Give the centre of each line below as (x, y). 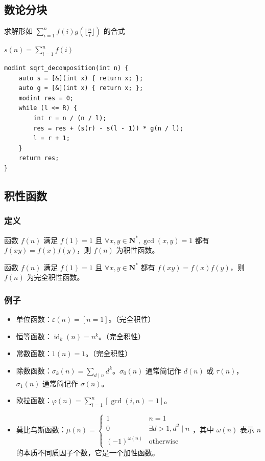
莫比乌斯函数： (41, 430)
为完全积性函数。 (55, 277)
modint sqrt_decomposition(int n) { (66, 68)
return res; (39, 158)
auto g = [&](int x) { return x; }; (81, 88)
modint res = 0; (46, 98)
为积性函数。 (138, 250)
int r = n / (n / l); (70, 118)
